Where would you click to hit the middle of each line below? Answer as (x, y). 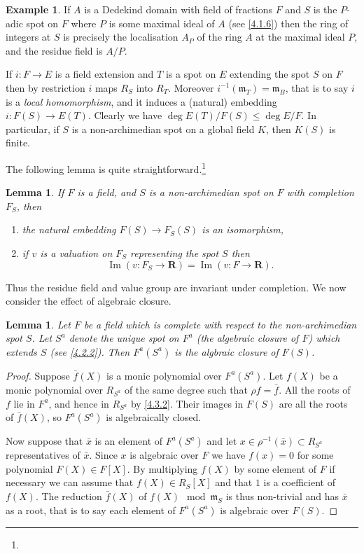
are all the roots (313, 403)
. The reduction (69, 496)
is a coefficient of (299, 482)
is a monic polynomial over (164, 375)
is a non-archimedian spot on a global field (163, 129)
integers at (28, 37)
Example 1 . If (38, 9)
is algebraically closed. (154, 417)
